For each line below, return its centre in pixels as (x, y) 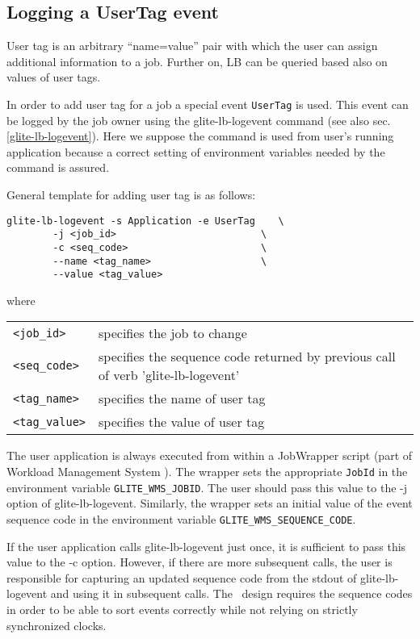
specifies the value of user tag (182, 422)
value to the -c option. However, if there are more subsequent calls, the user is (199, 562)
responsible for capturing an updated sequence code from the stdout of (182, 577)
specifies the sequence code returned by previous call (247, 357)
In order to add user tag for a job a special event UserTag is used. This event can (208, 104)
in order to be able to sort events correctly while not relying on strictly (182, 610)
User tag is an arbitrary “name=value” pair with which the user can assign (192, 46)
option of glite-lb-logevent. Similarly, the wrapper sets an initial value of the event (210, 503)
